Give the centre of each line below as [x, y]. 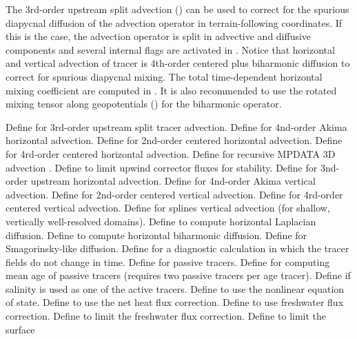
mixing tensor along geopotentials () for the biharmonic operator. [144, 104]
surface [20, 329]
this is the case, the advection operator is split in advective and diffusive [159, 36]
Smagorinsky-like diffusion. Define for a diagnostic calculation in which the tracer [177, 248]
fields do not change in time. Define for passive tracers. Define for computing [168, 261]
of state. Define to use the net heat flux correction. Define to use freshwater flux [175, 302]
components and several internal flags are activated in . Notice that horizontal [170, 49]
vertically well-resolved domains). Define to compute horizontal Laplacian [161, 221]
